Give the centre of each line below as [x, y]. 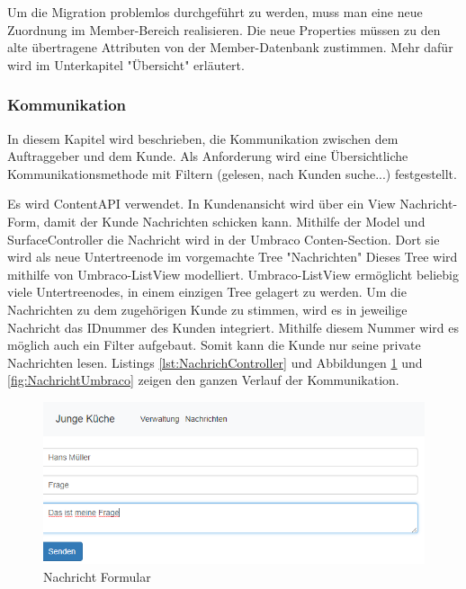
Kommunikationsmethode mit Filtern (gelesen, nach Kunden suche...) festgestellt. [232, 173]
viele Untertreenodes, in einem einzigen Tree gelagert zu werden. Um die [207, 292]
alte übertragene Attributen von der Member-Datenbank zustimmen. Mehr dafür [230, 47]
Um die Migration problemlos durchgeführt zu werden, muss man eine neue [215, 12]
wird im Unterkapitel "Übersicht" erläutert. [126, 64]
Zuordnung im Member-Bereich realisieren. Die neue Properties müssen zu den [224, 29]
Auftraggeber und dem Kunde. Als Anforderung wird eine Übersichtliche [208, 156]
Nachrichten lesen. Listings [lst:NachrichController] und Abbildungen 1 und [215, 362]
